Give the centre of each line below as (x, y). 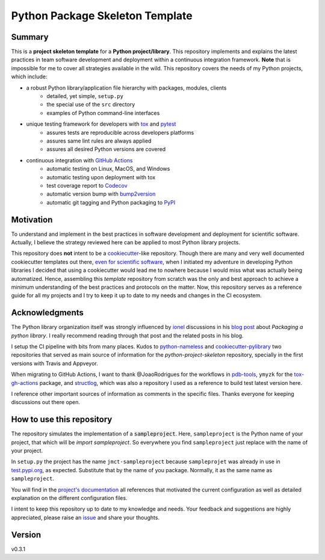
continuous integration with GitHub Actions (79, 160)
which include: (29, 77)
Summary (30, 37)
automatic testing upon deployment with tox (101, 177)
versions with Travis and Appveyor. (55, 363)
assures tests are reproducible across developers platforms (120, 132)
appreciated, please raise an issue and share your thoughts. (85, 517)
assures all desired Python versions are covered (106, 149)
